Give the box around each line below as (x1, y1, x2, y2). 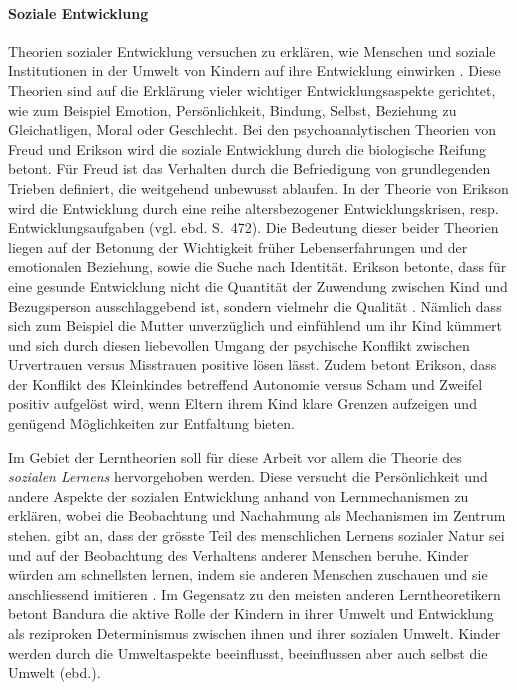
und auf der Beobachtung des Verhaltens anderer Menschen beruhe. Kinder (8, 544, 469, 565)
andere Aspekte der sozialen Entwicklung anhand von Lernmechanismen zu (8, 485, 469, 506)
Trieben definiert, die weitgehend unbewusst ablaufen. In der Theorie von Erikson (8, 177, 509, 198)
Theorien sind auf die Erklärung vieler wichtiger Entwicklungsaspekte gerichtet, (8, 79, 496, 100)
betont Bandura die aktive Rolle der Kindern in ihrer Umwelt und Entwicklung (8, 603, 494, 624)
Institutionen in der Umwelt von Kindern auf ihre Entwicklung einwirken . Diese (8, 60, 501, 81)
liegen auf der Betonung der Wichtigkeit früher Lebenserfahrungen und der (8, 236, 468, 257)
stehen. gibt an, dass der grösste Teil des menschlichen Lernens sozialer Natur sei (8, 525, 505, 546)
